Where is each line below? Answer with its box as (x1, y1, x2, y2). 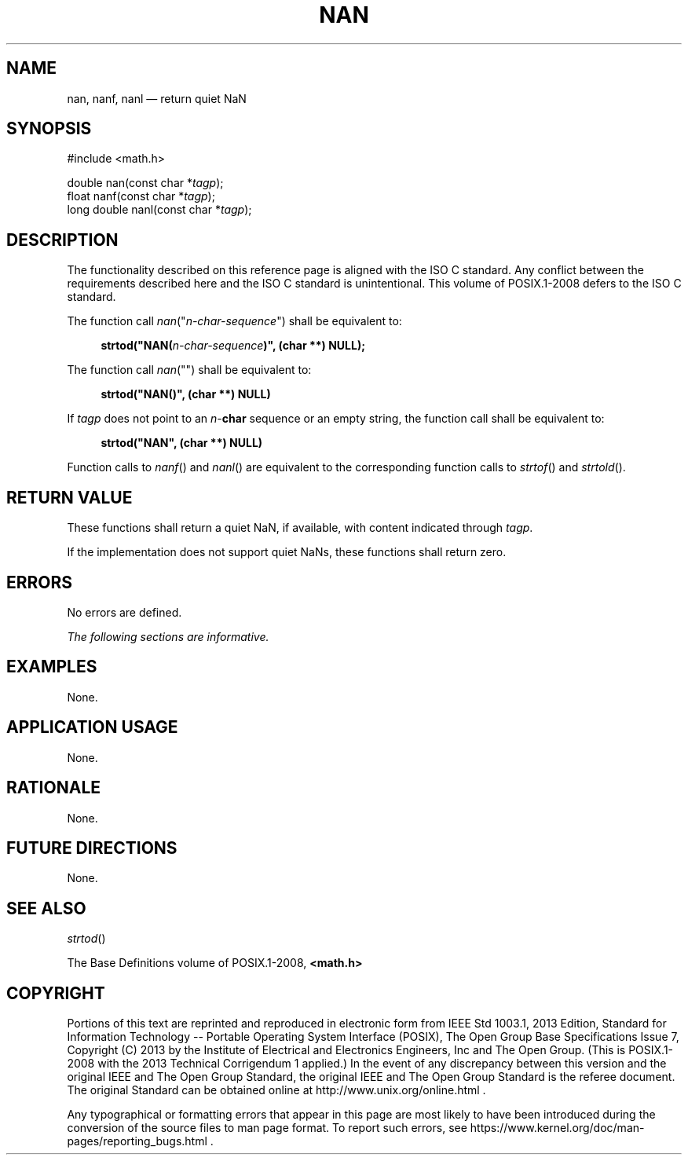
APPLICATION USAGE (6, 717, 178, 738)
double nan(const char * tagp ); (67, 176, 224, 190)
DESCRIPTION (6, 229, 119, 250)
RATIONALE (6, 778, 101, 798)
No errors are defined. (67, 605, 182, 619)
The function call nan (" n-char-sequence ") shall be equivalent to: (67, 314, 402, 328)
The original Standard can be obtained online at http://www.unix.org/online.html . (67, 1083, 486, 1097)
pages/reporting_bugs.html (67, 1134, 207, 1148)
